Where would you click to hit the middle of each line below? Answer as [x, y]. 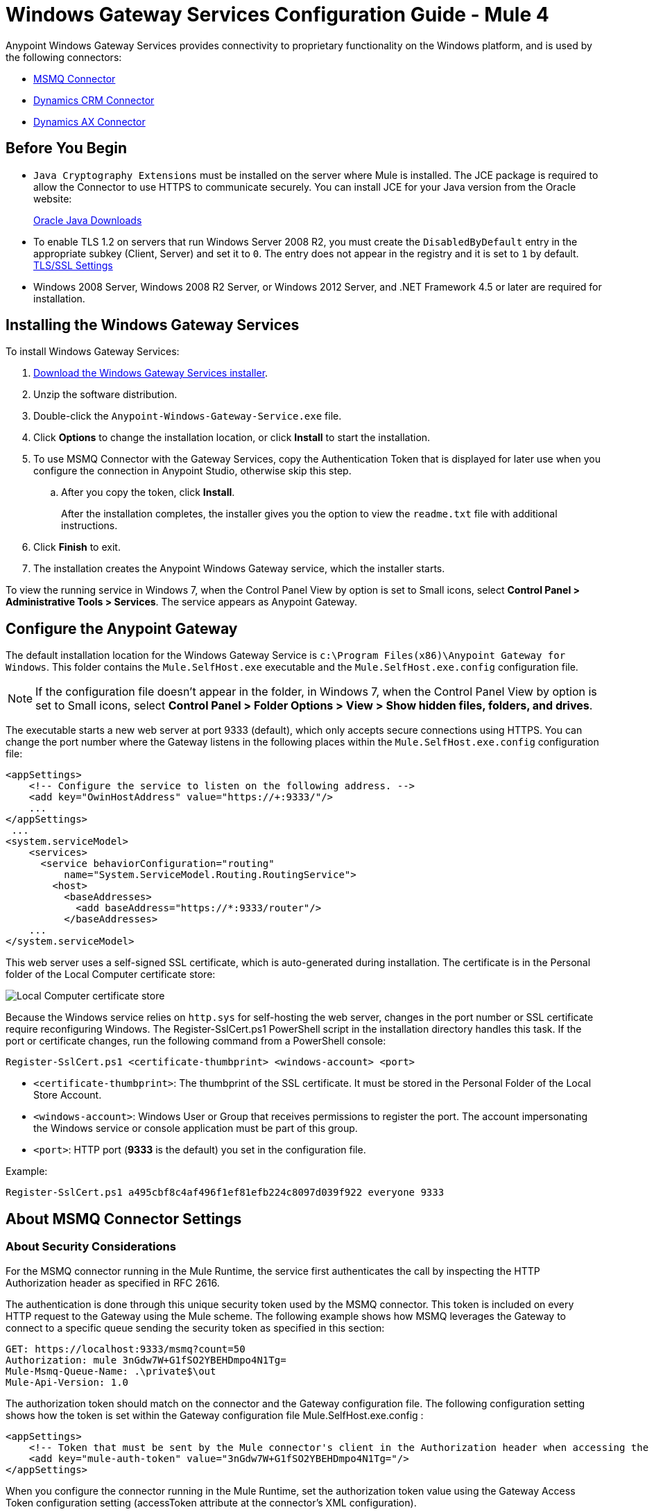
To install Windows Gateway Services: [93, 352]
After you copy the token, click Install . [148, 492]
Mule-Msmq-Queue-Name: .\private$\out [111, 1371]
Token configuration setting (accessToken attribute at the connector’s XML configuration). [211, 1502]
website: [53, 198]
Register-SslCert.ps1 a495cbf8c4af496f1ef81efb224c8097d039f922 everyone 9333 [225, 1193]
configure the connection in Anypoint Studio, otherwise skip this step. [192, 471]
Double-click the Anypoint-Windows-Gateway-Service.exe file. [188, 416]
